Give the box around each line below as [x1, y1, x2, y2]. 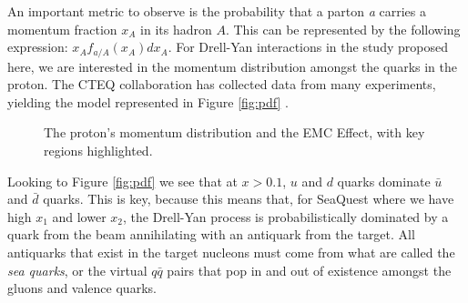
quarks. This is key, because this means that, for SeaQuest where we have [43, 189, 454, 208]
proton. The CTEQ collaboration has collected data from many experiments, [7, 75, 436, 94]
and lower [52, 207, 107, 226]
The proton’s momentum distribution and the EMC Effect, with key [44, 123, 425, 142]
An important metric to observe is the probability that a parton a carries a [7, 2, 426, 20]
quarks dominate [337, 171, 431, 190]
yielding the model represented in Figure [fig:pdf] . [7, 92, 289, 111]
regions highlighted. [44, 141, 153, 160]
